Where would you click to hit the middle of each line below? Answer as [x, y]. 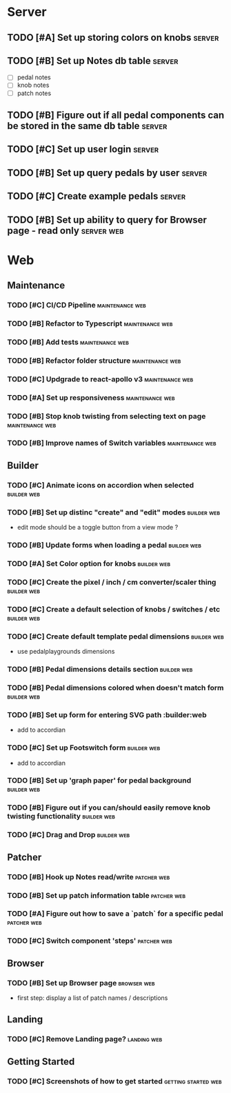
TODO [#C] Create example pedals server [97, 196]
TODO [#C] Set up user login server [83, 149]
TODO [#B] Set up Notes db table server [93, 60]
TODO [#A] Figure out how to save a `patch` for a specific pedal [115, 914]
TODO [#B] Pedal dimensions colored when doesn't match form [115, 688]
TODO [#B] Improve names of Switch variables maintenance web [112, 443]
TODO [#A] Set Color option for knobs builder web [89, 563]
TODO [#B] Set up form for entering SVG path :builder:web [107, 714]
